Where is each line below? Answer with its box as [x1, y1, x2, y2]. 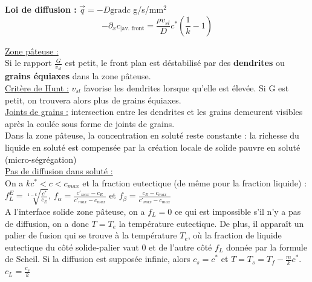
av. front [122, 25, 145, 32]
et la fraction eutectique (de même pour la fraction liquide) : [82, 176, 307, 189]
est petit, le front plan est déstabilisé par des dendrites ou [65, 56, 285, 69]
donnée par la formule [226, 240, 307, 253]
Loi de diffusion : [5, 3, 77, 15]
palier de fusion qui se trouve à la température [5, 229, 177, 241]
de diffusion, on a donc [5, 217, 89, 229]
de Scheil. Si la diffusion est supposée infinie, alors [5, 252, 190, 265]
